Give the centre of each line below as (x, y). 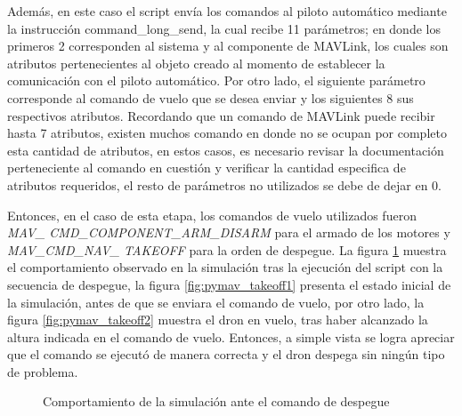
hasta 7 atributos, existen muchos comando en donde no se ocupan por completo (227, 133)
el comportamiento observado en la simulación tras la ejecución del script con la (225, 267)
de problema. (43, 371)
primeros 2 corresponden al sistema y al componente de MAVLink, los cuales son (228, 46)
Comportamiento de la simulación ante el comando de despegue (216, 401)
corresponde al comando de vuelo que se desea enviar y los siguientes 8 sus (211, 97)
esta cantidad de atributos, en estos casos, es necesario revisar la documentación (226, 150)
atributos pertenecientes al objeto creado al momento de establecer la (196, 63)
